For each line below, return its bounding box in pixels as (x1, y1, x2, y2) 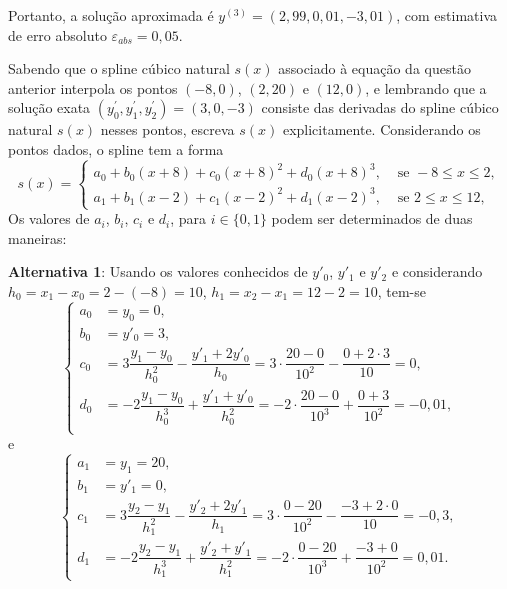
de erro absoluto (8, 24, 107, 45)
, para (170, 208, 207, 229)
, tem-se (377, 280, 426, 301)
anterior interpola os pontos (8, 77, 178, 98)
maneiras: (8, 227, 67, 248)
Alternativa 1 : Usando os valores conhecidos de (8, 261, 308, 282)
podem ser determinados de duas (271, 208, 473, 229)
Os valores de (8, 208, 90, 229)
